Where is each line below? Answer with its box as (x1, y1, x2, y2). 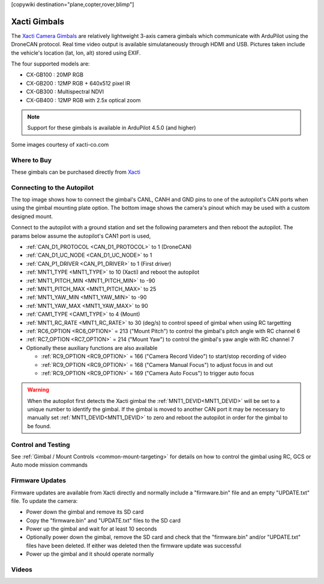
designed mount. (11, 212, 53, 220)
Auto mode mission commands (11, 461, 88, 469)
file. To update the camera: (11, 497, 78, 505)
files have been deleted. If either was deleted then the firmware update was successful (26, 542, 242, 549)
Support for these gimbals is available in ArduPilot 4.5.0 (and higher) (27, 124, 196, 132)
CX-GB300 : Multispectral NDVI (26, 88, 104, 96)
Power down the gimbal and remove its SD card (26, 508, 144, 515)
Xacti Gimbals (11, 16, 64, 26)
